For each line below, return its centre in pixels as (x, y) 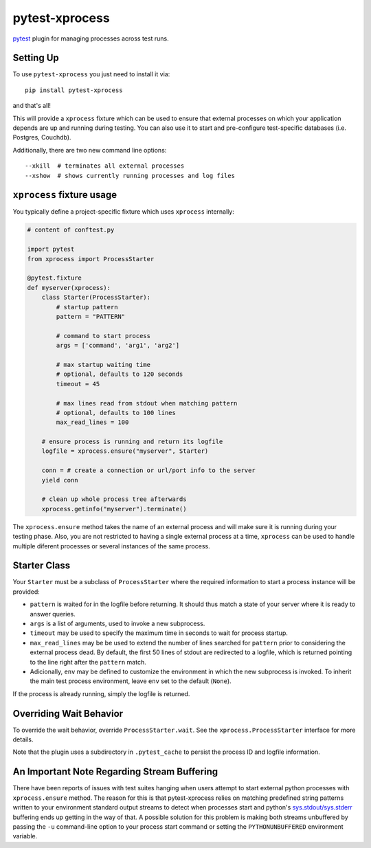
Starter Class (42, 566)
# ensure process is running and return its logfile (132, 442)
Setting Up (36, 58)
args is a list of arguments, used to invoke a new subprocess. (117, 624)
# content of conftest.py (71, 230)
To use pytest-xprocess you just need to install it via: (91, 74)
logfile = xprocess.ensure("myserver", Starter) (125, 451)
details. (23, 739)
